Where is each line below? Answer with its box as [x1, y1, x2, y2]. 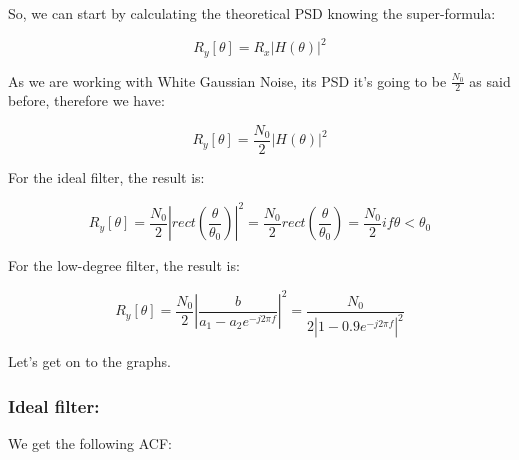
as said [469, 70, 511, 91]
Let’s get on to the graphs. [8, 351, 171, 372]
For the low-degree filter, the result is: [8, 255, 240, 276]
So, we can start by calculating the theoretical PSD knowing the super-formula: [8, 3, 496, 23]
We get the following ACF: [8, 432, 172, 453]
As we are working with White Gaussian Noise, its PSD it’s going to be [8, 70, 447, 91]
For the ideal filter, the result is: [8, 167, 205, 188]
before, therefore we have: [8, 90, 165, 111]
